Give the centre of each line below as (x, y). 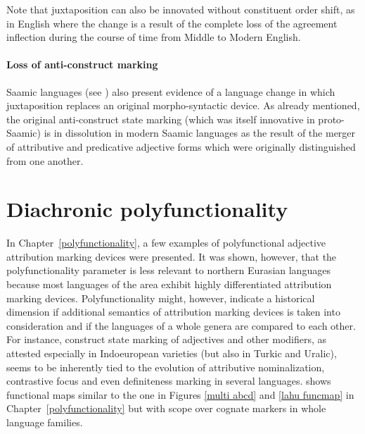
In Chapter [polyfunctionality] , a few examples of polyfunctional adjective (166, 243)
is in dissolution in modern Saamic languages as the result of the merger (200, 133)
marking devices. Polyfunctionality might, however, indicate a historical (161, 298)
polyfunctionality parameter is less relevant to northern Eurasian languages (168, 270)
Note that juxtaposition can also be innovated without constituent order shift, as (181, 9)
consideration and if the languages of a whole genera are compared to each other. (181, 325)
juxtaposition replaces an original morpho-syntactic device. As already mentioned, (183, 105)
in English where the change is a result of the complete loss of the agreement (172, 23)
